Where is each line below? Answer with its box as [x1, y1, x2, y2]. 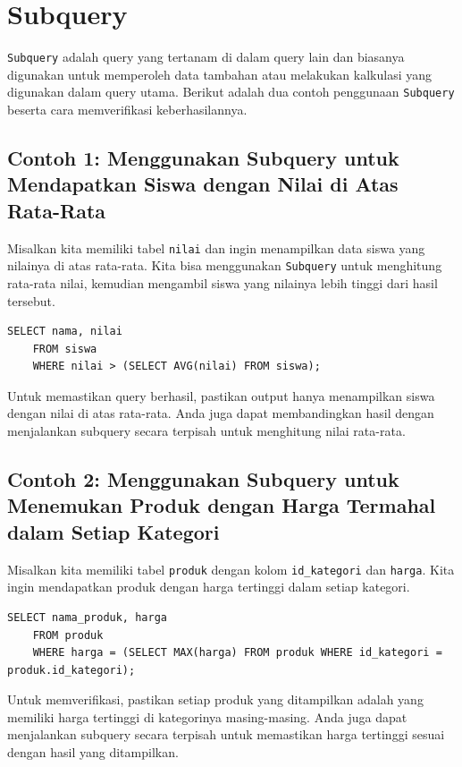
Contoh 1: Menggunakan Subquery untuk [7, 144, 399, 172]
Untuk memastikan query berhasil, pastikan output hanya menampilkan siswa [7, 386, 435, 405]
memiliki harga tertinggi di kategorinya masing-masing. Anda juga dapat [7, 707, 407, 726]
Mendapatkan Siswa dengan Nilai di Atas [7, 170, 399, 198]
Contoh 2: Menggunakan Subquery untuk [7, 465, 399, 493]
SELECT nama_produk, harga [7, 610, 167, 624]
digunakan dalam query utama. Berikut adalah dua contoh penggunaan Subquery [7, 82, 455, 101]
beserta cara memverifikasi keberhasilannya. [7, 100, 248, 119]
